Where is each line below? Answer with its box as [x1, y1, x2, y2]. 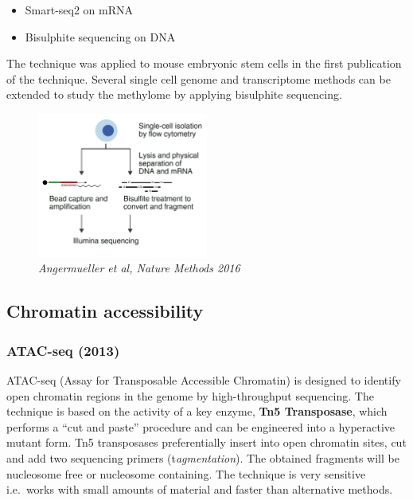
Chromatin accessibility [6, 299, 204, 323]
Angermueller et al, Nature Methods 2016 [38, 260, 240, 276]
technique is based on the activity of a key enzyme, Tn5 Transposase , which [6, 403, 388, 420]
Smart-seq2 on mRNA [25, 2, 134, 18]
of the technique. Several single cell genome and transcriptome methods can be [6, 70, 391, 87]
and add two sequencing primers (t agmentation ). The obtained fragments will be [6, 449, 399, 466]
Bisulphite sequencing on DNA [25, 28, 176, 45]
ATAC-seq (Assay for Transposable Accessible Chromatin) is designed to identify [6, 371, 401, 388]
